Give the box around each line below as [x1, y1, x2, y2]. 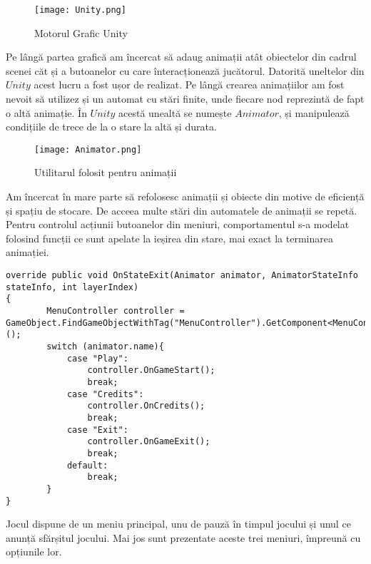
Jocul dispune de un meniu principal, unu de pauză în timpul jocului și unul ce [6, 516, 351, 531]
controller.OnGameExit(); [87, 436, 210, 447]
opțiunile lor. [6, 544, 62, 559]
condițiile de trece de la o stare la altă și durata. [6, 119, 217, 134]
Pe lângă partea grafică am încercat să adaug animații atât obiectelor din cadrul [6, 49, 357, 64]
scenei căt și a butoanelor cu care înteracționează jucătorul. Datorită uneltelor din [6, 63, 365, 78]
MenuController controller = [46, 306, 185, 316]
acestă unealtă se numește [118, 105, 232, 120]
